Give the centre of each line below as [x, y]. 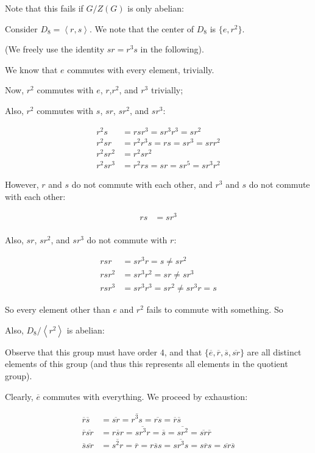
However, [22, 184]
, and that [183, 351]
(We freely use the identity [55, 49]
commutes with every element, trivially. [141, 69]
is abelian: [86, 330]
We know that [31, 69]
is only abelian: [156, 8]
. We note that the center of [142, 28]
